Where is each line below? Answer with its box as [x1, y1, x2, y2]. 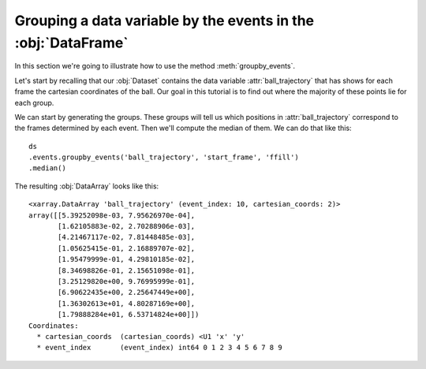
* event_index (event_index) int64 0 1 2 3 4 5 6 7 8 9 [36, 343, 283, 352]
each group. [14, 98, 54, 107]
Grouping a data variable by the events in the [14, 12, 315, 29]
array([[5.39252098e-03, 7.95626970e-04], [28, 211, 196, 220]
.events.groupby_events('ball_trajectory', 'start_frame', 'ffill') [28, 153, 299, 162]
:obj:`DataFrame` [14, 34, 129, 51]
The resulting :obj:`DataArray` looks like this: [14, 181, 159, 191]
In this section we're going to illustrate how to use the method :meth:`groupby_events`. [14, 61, 296, 71]
